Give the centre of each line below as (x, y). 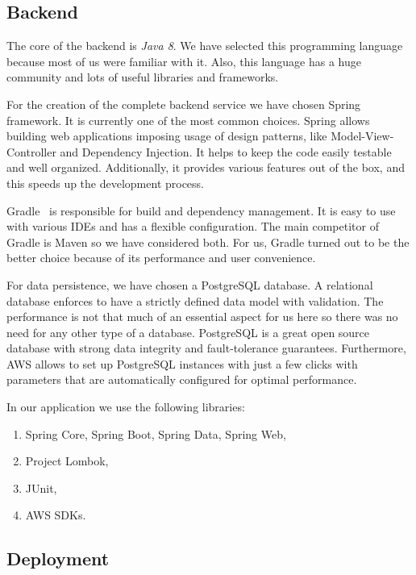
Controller (31, 151)
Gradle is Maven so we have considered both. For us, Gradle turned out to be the (208, 242)
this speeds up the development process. (106, 183)
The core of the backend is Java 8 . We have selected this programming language (205, 46)
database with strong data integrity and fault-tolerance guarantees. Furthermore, (206, 348)
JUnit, (41, 487)
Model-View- (362, 136)
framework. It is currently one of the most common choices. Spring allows (188, 120)
